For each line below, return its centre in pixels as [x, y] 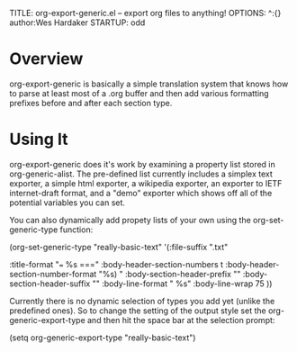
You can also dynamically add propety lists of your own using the [130, 220]
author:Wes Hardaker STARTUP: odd [77, 23]
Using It [39, 140]
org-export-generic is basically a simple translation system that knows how [149, 84]
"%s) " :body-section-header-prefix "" [170, 274]
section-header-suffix [50, 284]
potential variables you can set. [67, 203]
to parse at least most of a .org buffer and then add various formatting [139, 93]
